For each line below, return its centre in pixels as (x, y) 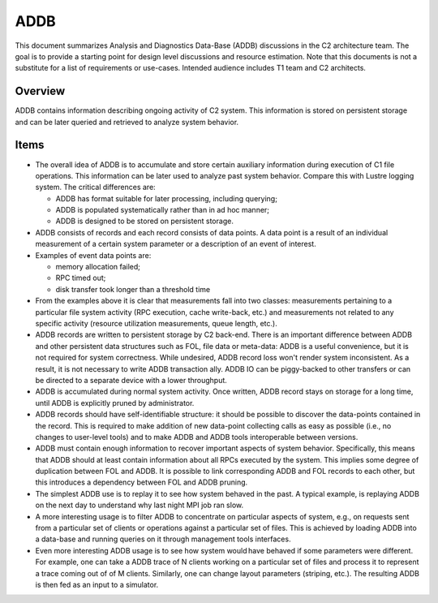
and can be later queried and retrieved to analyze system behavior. (127, 122)
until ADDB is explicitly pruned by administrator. (115, 403)
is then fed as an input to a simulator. (97, 584)
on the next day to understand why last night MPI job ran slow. (139, 505)
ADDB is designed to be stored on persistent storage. (145, 221)
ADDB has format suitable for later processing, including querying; (166, 198)
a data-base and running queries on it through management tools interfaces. (163, 539)
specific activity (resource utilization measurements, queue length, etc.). (156, 323)
